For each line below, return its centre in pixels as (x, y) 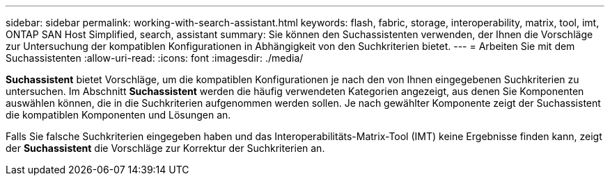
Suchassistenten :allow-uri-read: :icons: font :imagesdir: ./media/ (155, 58)
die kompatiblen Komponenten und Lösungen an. (118, 115)
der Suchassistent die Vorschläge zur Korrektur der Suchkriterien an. (165, 148)
